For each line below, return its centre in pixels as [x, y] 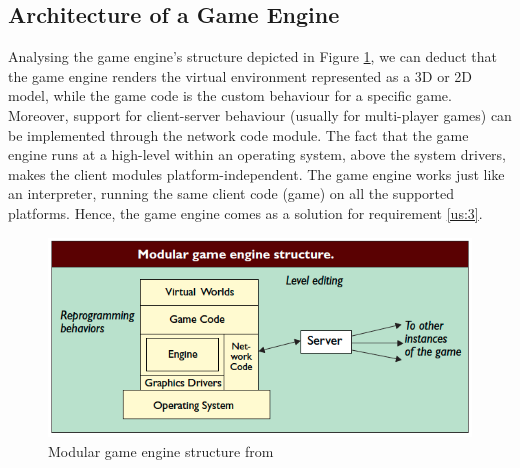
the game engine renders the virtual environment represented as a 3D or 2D [240, 75]
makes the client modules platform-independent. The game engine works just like [256, 173]
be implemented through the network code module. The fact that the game [238, 134]
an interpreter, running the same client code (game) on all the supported [231, 193]
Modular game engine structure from [161, 450]
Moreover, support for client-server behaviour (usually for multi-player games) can [260, 114]
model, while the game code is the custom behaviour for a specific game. [230, 95]
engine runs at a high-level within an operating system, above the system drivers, [257, 154]
